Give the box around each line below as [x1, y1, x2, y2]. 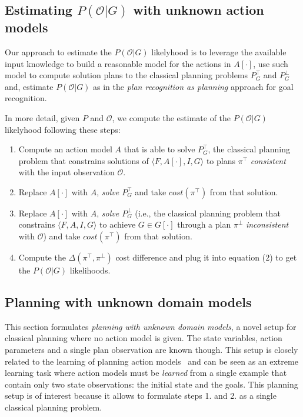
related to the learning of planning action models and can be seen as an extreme [5, 355, 298, 367]
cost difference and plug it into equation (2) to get [115, 251, 297, 263]
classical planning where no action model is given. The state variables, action [5, 332, 282, 344]
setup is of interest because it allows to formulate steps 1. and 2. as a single [5, 389, 277, 402]
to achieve [99, 218, 136, 231]
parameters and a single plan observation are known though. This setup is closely [5, 343, 298, 356]
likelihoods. [69, 264, 111, 276]
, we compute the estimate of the [112, 111, 231, 124]
